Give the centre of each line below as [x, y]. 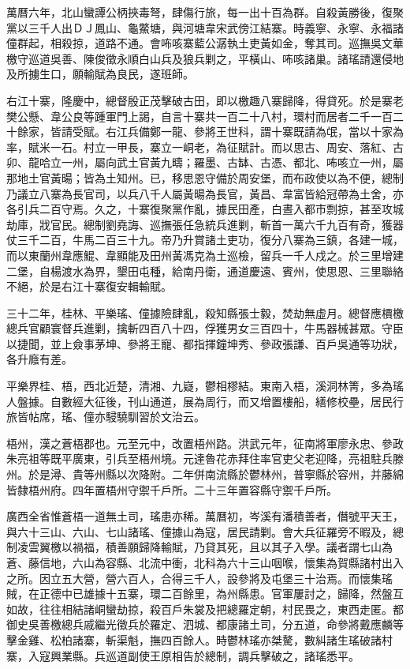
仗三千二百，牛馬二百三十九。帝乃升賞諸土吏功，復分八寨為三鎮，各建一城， [205, 240]
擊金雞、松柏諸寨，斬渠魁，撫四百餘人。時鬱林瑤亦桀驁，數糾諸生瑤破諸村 [199, 639]
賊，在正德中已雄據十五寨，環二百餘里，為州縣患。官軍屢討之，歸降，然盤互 [205, 594]
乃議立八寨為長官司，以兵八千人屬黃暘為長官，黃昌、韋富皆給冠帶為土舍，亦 [205, 193]
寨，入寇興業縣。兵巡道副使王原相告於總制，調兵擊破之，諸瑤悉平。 [183, 655]
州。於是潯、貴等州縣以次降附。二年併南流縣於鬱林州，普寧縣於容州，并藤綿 [205, 474]
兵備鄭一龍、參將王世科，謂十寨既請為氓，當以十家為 [265, 132]
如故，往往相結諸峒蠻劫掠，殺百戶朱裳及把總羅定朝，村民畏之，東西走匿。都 [205, 609]
